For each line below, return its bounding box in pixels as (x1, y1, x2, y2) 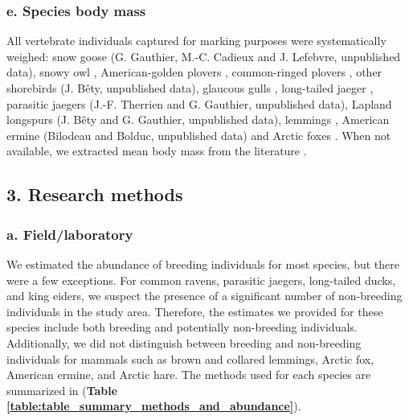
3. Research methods (6, 182, 183, 207)
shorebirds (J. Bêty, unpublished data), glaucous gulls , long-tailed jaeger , (6, 80, 374, 96)
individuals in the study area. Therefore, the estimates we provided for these (6, 303, 383, 319)
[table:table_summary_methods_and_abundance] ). (6, 397, 301, 414)
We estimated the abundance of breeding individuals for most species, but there (6, 255, 399, 272)
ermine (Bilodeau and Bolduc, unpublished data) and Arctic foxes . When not (6, 126, 391, 143)
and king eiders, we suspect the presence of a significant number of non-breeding (6, 287, 403, 304)
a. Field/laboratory (6, 224, 133, 244)
